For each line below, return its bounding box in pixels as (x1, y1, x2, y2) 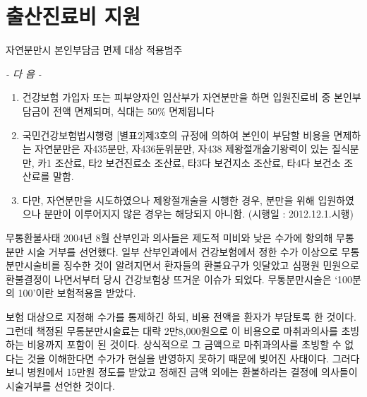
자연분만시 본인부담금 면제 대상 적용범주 (6, 42, 183, 57)
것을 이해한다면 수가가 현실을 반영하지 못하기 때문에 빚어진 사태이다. (27, 350, 330, 365)
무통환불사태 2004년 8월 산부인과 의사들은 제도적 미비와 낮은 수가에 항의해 (6, 230, 333, 245)
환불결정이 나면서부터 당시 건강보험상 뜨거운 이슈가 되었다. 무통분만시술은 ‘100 (6, 271, 353, 286)
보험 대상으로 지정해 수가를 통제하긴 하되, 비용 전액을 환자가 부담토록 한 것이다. (6, 309, 356, 324)
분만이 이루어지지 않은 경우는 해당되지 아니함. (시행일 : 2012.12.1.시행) (44, 206, 354, 221)
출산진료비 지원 (6, 1, 141, 30)
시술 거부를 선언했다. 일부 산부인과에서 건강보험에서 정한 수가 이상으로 (27, 244, 338, 259)
